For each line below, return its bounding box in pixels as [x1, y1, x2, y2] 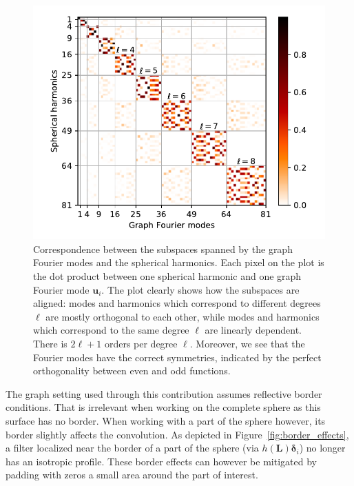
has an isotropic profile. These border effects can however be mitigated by [6, 454, 317, 468]
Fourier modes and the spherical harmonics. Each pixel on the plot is [33, 255, 324, 270]
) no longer [299, 441, 346, 455]
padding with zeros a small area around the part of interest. [6, 467, 258, 482]
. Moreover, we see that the [189, 336, 305, 350]
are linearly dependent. [205, 323, 302, 337]
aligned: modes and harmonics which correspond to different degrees [33, 296, 321, 310]
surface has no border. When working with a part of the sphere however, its [6, 413, 326, 427]
